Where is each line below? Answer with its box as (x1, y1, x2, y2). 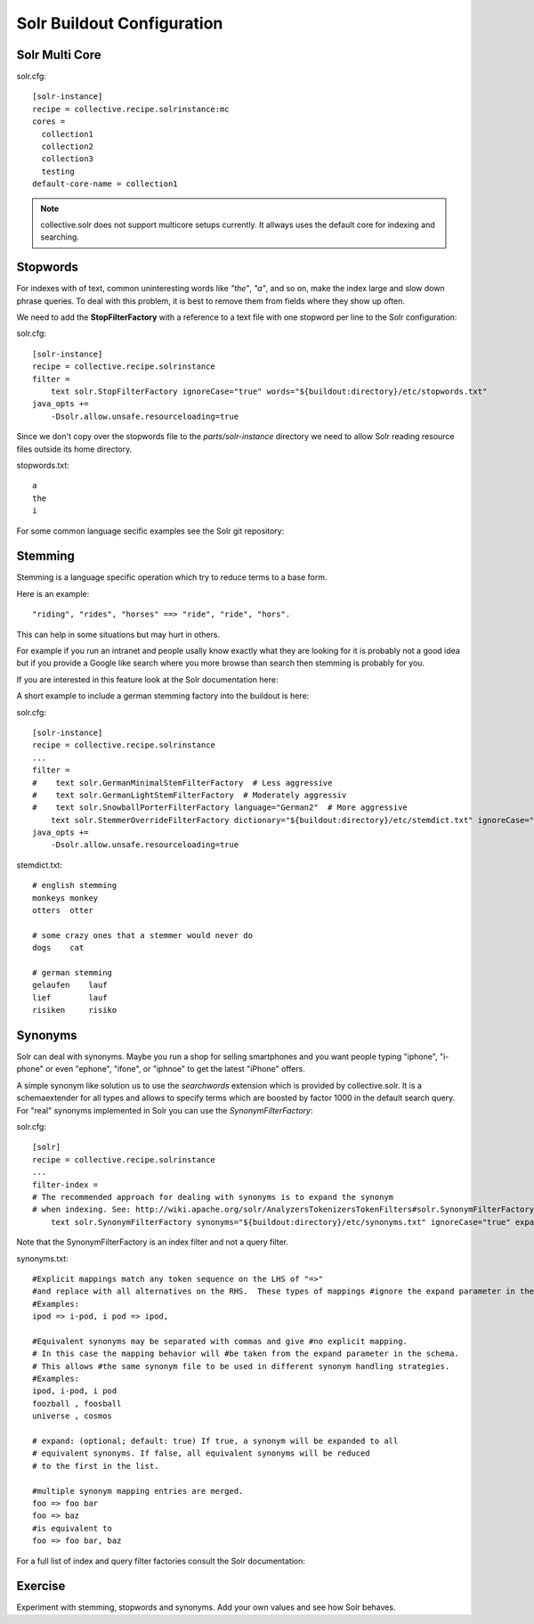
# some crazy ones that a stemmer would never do (32, 930, 254, 940)
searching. (40, 232, 80, 242)
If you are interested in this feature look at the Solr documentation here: (16, 673, 279, 685)
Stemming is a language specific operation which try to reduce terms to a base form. (16, 572, 328, 583)
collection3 (41, 154, 93, 164)
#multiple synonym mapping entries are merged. (32, 1486, 244, 1496)
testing (41, 166, 75, 176)
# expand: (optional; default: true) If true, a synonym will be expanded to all (32, 1435, 399, 1446)
